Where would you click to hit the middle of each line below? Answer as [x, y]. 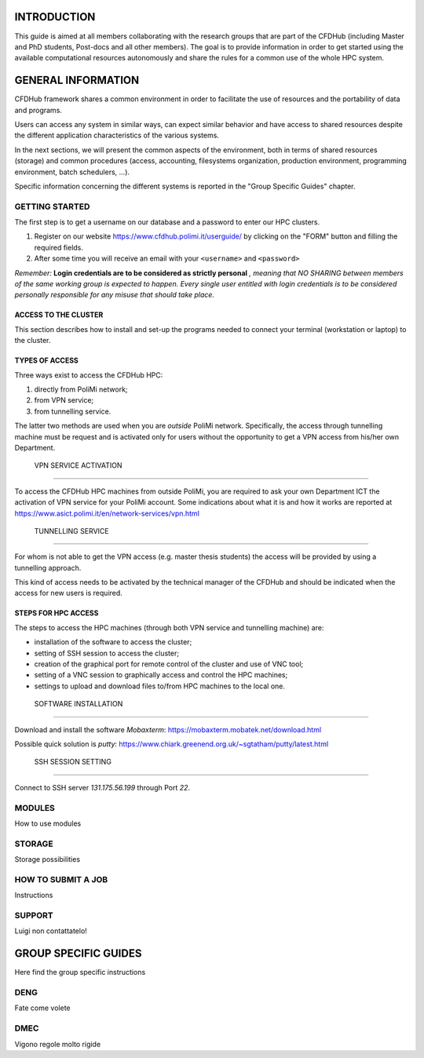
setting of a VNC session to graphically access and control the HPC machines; [161, 675]
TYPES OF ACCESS [46, 360]
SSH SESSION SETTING [73, 762]
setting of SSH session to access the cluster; [107, 653]
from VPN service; [64, 400]
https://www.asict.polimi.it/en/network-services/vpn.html [107, 513]
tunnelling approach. [48, 567]
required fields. [59, 247]
